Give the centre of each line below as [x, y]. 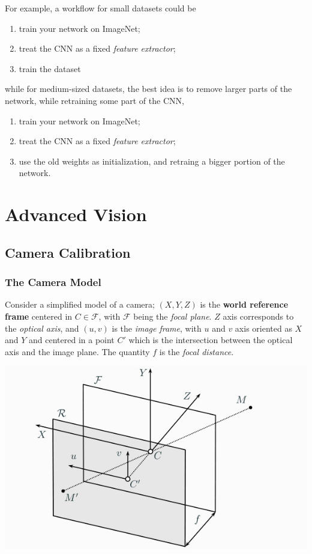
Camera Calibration [68, 252]
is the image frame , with [157, 328]
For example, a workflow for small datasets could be [100, 8]
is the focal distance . [196, 351]
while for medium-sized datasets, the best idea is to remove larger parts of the [148, 89]
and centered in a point [72, 340]
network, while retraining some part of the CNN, [94, 100]
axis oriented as [263, 328]
